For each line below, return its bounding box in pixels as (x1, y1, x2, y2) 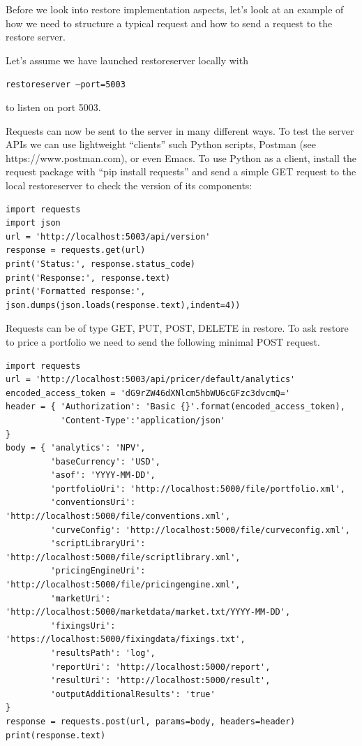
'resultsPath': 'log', (50, 648, 156, 658)
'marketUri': (50, 593, 111, 604)
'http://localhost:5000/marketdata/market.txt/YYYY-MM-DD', (6, 607, 291, 617)
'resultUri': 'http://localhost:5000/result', (50, 675, 271, 686)
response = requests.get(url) (6, 245, 146, 256)
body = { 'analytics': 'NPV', (6, 443, 146, 453)
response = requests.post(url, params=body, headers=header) (6, 716, 296, 726)
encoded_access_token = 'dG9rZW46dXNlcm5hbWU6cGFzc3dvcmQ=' (6, 388, 291, 398)
